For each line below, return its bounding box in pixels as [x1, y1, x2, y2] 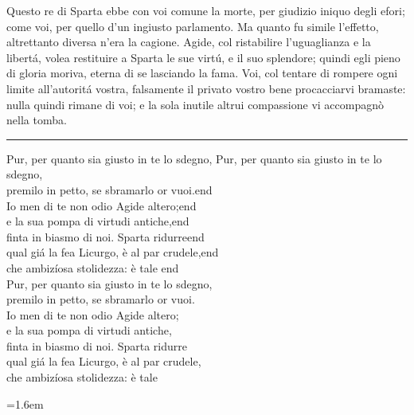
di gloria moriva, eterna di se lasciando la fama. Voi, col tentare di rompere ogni [6, 65, 398, 81]
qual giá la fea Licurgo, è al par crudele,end [6, 244, 219, 260]
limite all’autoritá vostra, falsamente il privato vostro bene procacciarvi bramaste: [6, 80, 406, 96]
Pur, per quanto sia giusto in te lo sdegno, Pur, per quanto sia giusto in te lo [6, 150, 382, 166]
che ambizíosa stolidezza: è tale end [6, 259, 179, 276]
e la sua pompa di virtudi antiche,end [6, 213, 189, 229]
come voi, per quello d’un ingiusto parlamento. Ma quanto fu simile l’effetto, [6, 18, 379, 34]
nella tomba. [6, 112, 67, 128]
